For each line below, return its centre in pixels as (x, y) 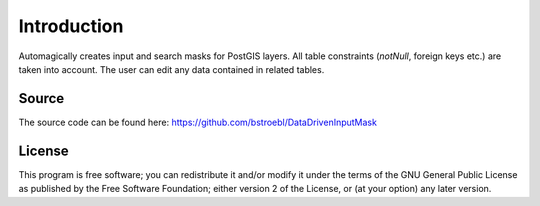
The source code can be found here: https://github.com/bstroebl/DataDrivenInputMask (197, 122)
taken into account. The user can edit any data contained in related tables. (171, 69)
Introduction (71, 26)
